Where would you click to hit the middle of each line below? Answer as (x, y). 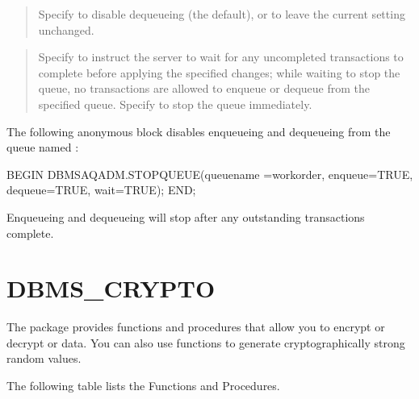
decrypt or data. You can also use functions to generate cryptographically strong (206, 342)
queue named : (43, 147)
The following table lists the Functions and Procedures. (143, 386)
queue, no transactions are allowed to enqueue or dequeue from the (204, 88)
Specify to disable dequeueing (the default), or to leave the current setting (222, 14)
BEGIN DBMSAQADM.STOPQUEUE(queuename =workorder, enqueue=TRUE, (210, 174)
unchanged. (66, 29)
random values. (44, 358)
